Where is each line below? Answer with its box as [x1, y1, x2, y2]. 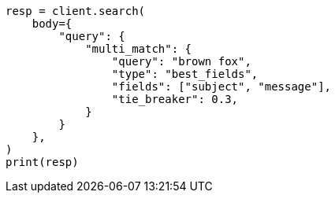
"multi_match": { [85, 42, 192, 55]
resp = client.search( [6, 5, 146, 17]
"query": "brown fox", [111, 55, 251, 68]
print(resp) [6, 156, 79, 168]
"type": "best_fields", [111, 68, 259, 80]
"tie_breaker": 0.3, [111, 93, 239, 105]
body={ [32, 17, 73, 30]
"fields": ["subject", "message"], [111, 80, 332, 93]
